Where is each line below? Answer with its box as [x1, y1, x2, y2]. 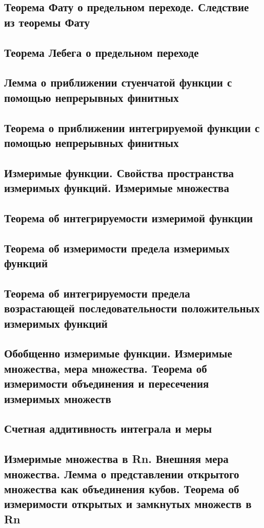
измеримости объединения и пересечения [4, 375, 209, 391]
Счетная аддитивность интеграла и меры [4, 420, 212, 436]
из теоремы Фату [4, 14, 90, 30]
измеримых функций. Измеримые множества [4, 180, 229, 196]
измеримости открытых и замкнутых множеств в [4, 496, 252, 512]
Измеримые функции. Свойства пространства [4, 164, 234, 180]
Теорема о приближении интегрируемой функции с [4, 119, 260, 135]
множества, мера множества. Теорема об [4, 360, 207, 376]
